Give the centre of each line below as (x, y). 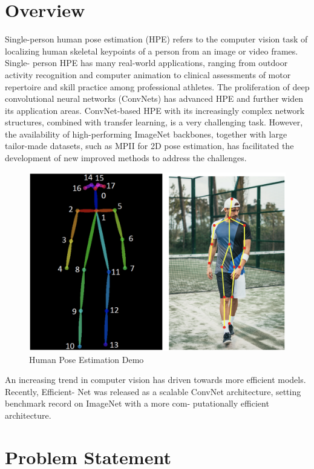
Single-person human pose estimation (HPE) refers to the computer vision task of (156, 39)
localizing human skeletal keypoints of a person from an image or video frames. (152, 51)
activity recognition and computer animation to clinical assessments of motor (148, 74)
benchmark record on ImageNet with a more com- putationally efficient (137, 403)
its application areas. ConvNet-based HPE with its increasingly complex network (155, 110)
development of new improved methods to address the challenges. (126, 158)
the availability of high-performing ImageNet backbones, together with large (146, 134)
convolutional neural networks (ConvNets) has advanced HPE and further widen (154, 98)
